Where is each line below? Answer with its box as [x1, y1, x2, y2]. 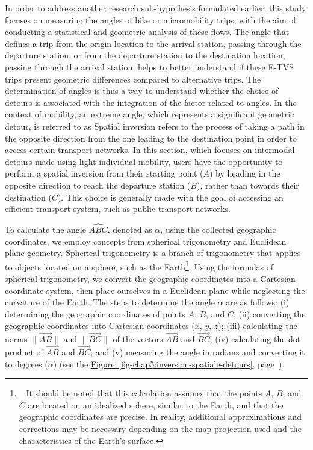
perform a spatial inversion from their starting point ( [5, 167, 203, 180]
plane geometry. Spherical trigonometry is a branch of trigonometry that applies [5, 246, 301, 259]
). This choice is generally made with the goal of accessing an [57, 190, 284, 203]
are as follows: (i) [226, 296, 290, 308]
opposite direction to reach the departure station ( [5, 178, 191, 191]
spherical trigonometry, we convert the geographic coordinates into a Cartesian [5, 272, 296, 284]
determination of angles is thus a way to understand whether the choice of [5, 84, 279, 97]
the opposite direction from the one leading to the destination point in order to [5, 131, 297, 144]
